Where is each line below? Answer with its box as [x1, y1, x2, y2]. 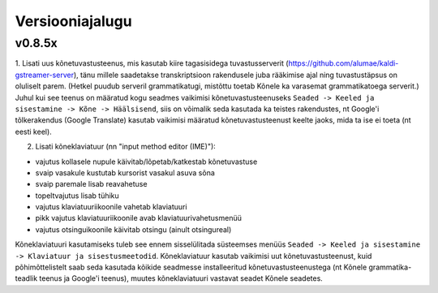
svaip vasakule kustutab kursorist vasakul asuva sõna [35, 167, 215, 178]
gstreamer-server [15, 70, 75, 80]
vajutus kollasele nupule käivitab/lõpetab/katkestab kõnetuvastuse [35, 157, 258, 166]
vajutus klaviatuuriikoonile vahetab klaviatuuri [35, 202, 187, 212]
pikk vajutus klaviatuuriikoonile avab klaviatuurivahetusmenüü [35, 213, 243, 223]
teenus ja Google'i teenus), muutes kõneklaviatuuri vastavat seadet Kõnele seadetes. [39, 274, 324, 283]
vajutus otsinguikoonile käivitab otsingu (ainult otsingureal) [35, 224, 232, 235]
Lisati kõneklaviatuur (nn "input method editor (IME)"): [35, 142, 217, 152]
